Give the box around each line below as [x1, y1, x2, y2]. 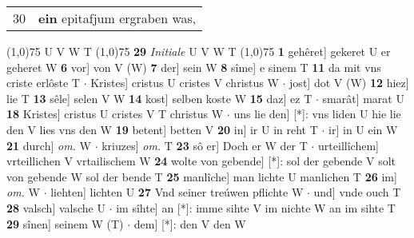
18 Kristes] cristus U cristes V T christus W [6, 105, 224, 122]
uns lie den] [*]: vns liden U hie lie [233, 105, 401, 122]
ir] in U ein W [328, 121, 398, 137]
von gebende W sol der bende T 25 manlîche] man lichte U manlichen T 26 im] [6, 168, 397, 184]
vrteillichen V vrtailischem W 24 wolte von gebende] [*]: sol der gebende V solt [6, 153, 396, 169]
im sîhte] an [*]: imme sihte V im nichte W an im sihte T [116, 199, 396, 216]
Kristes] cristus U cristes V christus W [90, 74, 279, 91]
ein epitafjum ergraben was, [38, 9, 197, 27]
